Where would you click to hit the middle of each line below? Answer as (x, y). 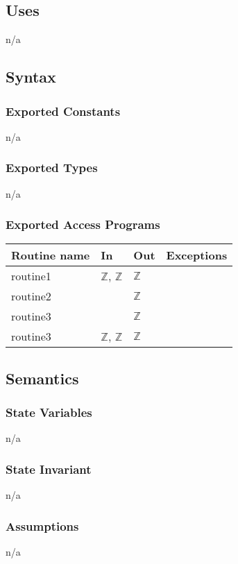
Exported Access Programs (83, 224)
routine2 (31, 296)
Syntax (31, 77)
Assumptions (42, 525)
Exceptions (197, 255)
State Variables (49, 412)
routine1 (31, 276)
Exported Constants (63, 111)
